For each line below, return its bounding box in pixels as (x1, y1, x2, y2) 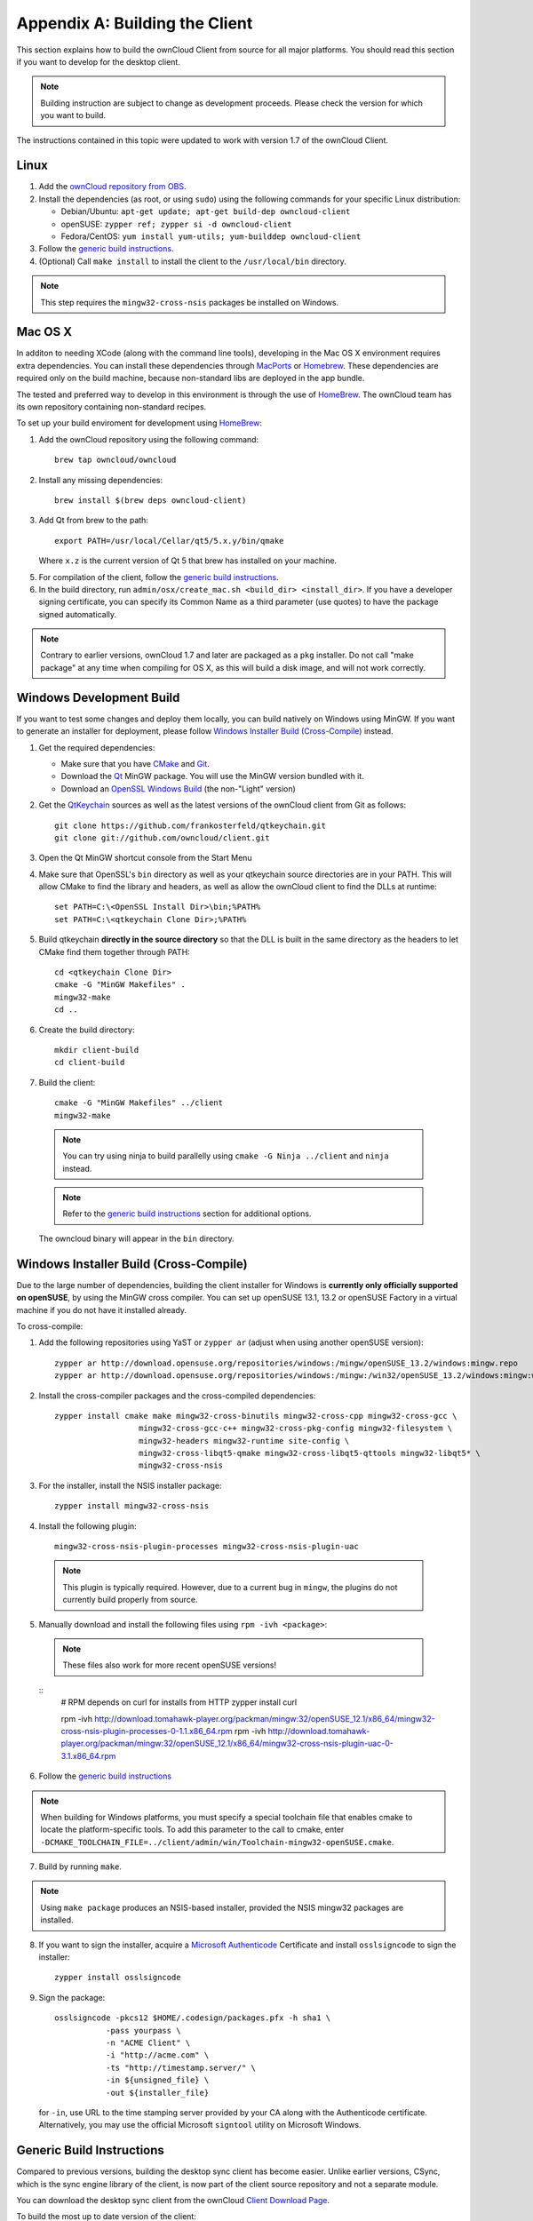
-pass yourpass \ (105, 2026, 181, 2035)
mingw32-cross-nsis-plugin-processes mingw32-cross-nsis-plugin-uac (54, 1541, 359, 1552)
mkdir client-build (54, 1045, 139, 1055)
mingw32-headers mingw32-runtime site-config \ (138, 1436, 350, 1445)
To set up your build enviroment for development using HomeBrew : (16, 418, 262, 428)
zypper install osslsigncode (54, 1972, 181, 1983)
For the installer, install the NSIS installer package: (38, 1480, 222, 1491)
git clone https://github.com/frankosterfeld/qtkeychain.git (54, 820, 326, 831)
